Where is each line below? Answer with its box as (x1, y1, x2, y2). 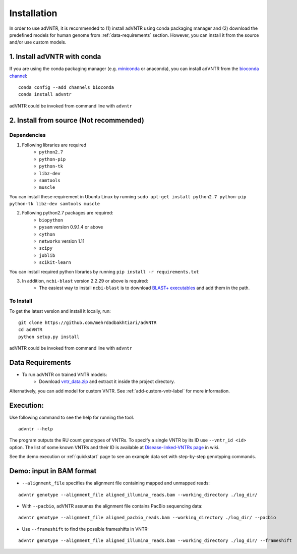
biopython (39, 217, 63, 223)
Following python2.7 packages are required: (22, 210, 113, 216)
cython (39, 231, 55, 237)
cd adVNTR (18, 327, 42, 333)
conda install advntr (18, 91, 72, 97)
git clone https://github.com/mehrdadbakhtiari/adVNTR (18, 319, 157, 325)
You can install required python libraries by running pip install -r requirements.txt (9, 268, 199, 274)
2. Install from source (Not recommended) (9, 116, 145, 125)
